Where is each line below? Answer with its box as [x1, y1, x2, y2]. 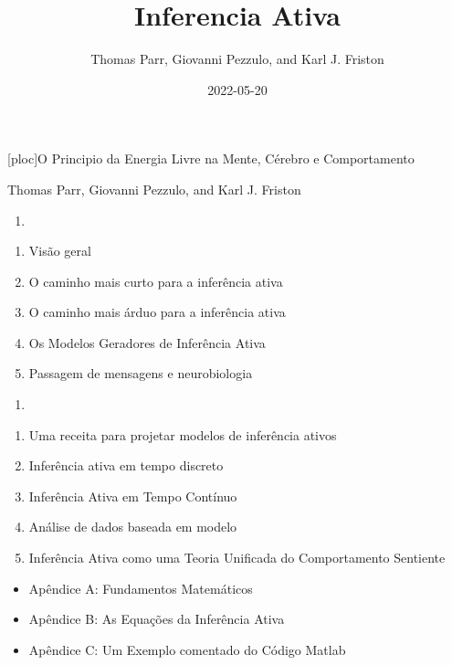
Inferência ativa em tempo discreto [28, 456, 224, 475]
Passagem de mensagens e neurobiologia [28, 364, 253, 383]
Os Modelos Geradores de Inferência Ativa [28, 332, 266, 352]
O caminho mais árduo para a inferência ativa [28, 302, 286, 322]
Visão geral [28, 241, 91, 260]
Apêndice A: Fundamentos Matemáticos [28, 578, 253, 597]
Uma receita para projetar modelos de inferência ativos [28, 425, 337, 444]
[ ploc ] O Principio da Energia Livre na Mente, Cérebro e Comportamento [7, 149, 415, 168]
